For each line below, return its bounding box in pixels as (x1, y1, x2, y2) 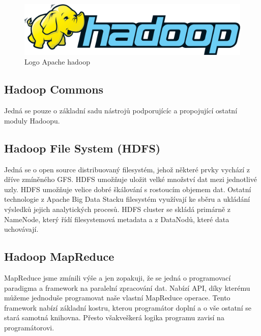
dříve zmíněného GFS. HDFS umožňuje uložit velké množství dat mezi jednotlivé (4, 174, 257, 185)
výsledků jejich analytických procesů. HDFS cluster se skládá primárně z (4, 203, 231, 214)
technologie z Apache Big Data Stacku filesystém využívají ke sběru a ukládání (4, 194, 250, 204)
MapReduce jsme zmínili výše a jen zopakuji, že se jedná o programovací (4, 272, 231, 283)
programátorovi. (4, 322, 54, 332)
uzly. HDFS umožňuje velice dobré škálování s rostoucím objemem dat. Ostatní (4, 184, 251, 194)
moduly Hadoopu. (4, 115, 60, 126)
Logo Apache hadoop (24, 56, 90, 67)
